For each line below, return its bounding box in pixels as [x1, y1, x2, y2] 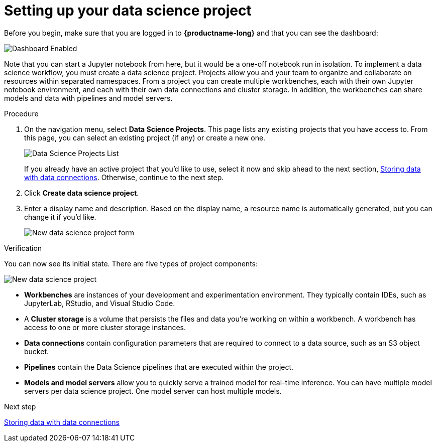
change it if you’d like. [24, 212, 96, 221]
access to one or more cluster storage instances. [24, 323, 186, 332]
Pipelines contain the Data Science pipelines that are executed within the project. [24, 362, 294, 371]
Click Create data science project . [24, 188, 139, 197]
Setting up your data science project [4, 2, 252, 19]
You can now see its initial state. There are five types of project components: [4, 259, 258, 268]
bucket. [24, 347, 49, 356]
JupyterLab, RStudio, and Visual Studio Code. [24, 299, 175, 308]
